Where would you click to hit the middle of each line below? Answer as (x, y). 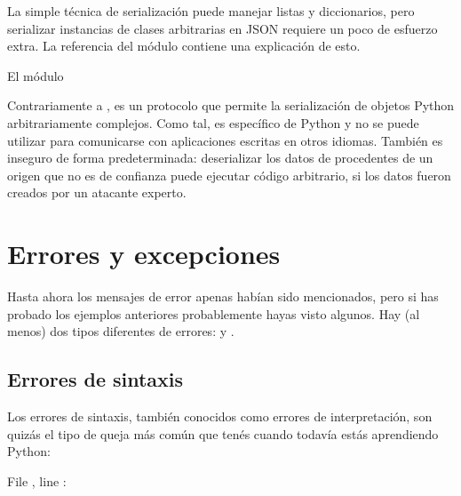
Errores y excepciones (144, 254)
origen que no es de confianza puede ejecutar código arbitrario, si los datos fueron (229, 175)
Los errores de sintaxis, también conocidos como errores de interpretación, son (220, 416)
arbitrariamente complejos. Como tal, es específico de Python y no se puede (213, 122)
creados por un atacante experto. (97, 192)
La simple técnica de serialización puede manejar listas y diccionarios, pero (211, 11)
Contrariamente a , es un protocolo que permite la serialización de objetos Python (231, 105)
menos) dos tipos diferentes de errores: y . (121, 331)
